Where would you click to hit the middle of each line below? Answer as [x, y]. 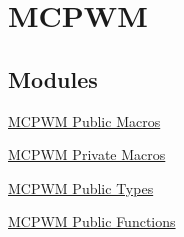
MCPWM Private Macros [87, 154]
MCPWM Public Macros [84, 120]
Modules [53, 78]
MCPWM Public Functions [92, 221]
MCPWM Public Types [81, 187]
